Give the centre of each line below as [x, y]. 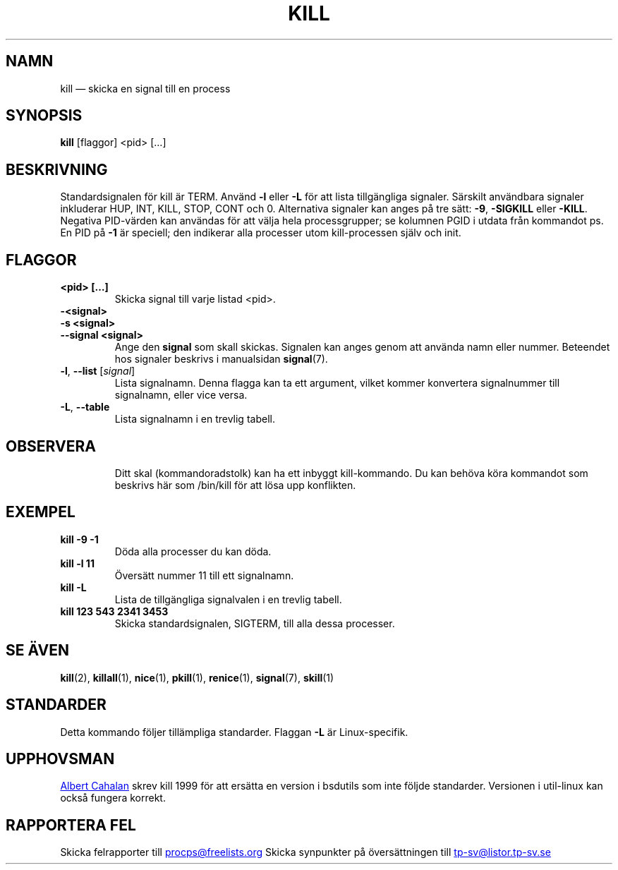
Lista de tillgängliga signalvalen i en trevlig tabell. [228, 599]
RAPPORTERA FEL [71, 825]
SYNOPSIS [44, 116]
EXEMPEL [41, 512]
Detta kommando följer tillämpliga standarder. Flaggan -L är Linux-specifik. [234, 732]
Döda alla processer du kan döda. [193, 551]
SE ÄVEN [37, 651]
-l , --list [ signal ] [98, 371]
